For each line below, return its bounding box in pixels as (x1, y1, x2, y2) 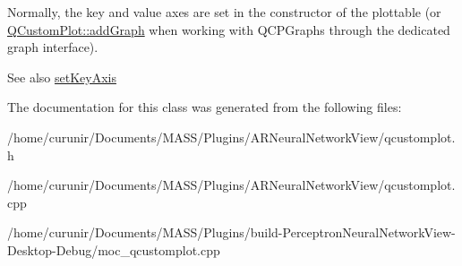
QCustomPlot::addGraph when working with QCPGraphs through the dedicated (7, 20, 450, 39)
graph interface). (7, 38, 98, 56)
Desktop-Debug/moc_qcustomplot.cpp (7, 240, 220, 259)
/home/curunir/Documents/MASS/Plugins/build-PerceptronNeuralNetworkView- (7, 223, 456, 242)
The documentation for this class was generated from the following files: (7, 98, 402, 116)
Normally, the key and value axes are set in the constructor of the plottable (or (7, 3, 441, 21)
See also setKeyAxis (7, 67, 116, 86)
